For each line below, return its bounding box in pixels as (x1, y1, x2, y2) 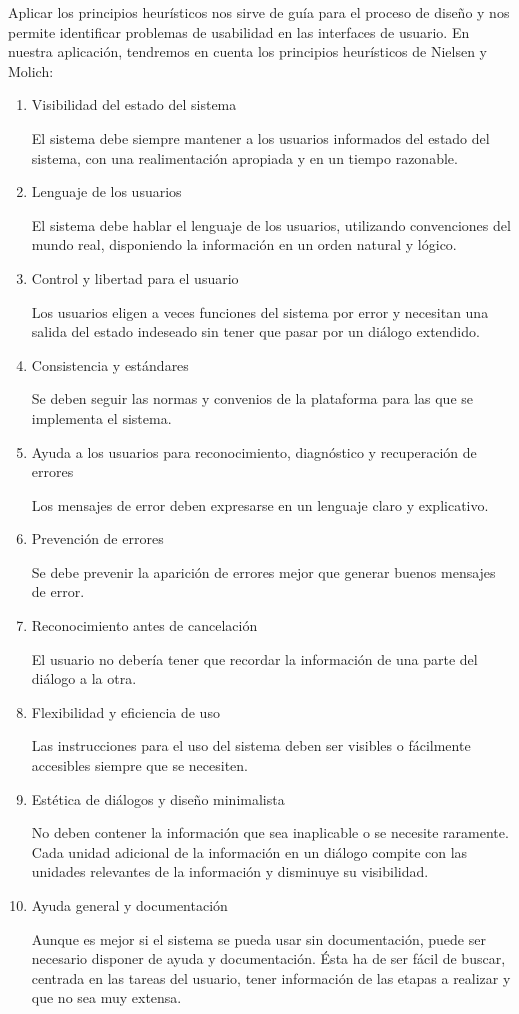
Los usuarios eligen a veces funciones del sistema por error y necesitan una (31, 301, 489, 322)
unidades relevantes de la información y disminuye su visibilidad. (31, 861, 429, 882)
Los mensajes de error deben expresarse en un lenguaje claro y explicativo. (31, 494, 489, 515)
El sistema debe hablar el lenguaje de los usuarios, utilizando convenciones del (31, 214, 511, 235)
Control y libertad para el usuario (31, 267, 239, 288)
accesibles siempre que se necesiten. (31, 755, 248, 776)
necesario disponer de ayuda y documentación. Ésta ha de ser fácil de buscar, (31, 948, 506, 969)
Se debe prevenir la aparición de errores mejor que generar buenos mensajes (31, 561, 496, 582)
